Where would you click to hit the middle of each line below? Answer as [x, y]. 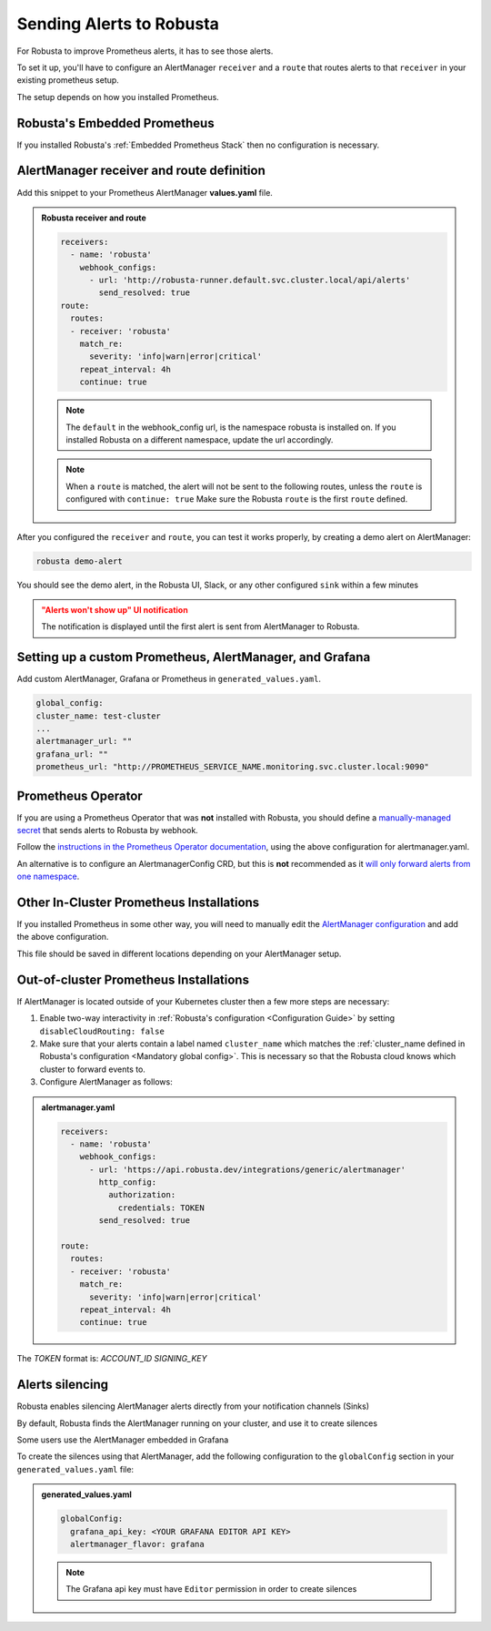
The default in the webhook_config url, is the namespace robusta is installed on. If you [231, 427]
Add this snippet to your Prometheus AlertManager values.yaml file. [145, 192]
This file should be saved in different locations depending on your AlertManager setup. [179, 953]
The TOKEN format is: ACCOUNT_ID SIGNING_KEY [112, 1359]
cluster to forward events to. [92, 1069]
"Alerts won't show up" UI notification [115, 609]
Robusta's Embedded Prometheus [115, 123]
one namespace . [48, 877]
